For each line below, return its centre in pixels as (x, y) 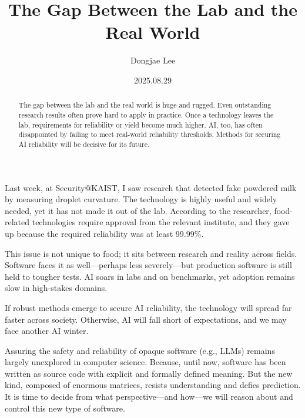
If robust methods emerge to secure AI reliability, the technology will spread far (148, 307)
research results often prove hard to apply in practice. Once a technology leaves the (146, 114)
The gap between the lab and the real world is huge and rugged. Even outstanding (145, 105)
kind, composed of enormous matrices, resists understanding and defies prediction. (153, 385)
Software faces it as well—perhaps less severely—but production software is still (148, 265)
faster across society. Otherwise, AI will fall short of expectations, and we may (146, 319)
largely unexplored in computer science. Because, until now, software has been (145, 362)
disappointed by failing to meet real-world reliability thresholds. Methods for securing (150, 134)
